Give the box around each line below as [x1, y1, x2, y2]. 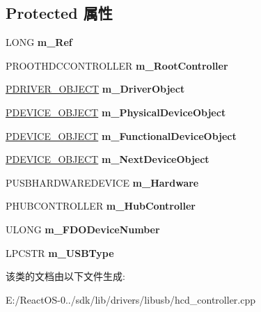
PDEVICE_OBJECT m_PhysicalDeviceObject [6, 104, 226, 119]
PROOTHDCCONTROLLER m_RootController [6, 58, 228, 72]
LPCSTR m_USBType [6, 245, 114, 260]
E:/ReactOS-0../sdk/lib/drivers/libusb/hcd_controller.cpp [6, 292, 256, 306]
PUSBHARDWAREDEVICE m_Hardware [6, 175, 199, 189]
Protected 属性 [6, 2, 113, 24]
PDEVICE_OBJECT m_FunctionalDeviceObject [6, 128, 237, 143]
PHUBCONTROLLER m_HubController [6, 198, 196, 213]
